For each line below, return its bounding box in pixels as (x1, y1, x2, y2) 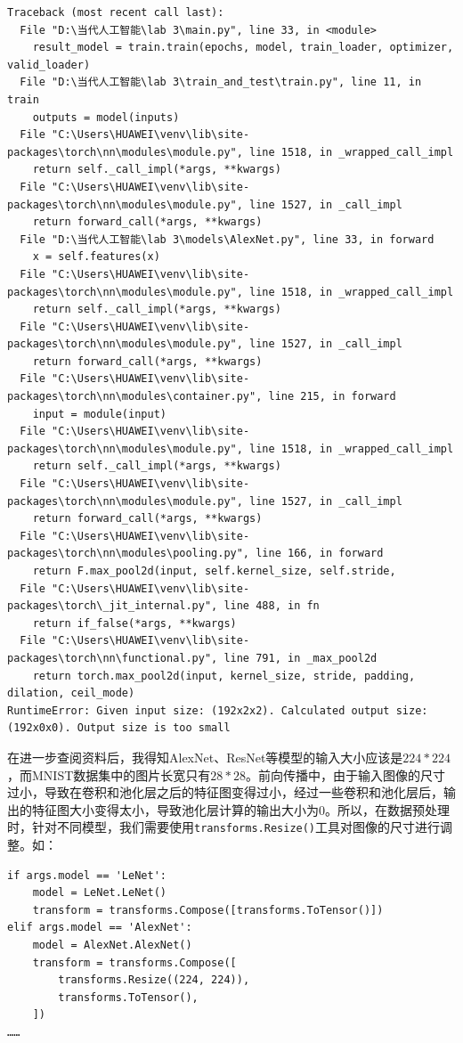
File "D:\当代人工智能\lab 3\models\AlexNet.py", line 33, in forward (20, 232, 435, 246)
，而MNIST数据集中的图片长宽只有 (7, 765, 211, 784)
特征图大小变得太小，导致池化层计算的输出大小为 (31, 800, 319, 819)
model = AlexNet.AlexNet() (32, 938, 192, 951)
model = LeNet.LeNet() (32, 886, 167, 900)
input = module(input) (32, 407, 167, 420)
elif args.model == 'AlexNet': (7, 921, 192, 934)
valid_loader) (7, 58, 91, 71)
